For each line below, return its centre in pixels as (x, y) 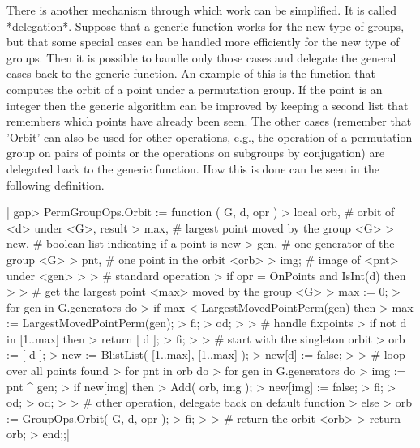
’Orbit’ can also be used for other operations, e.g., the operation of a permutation (210, 137)
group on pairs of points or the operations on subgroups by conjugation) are (196, 153)
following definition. (56, 184)
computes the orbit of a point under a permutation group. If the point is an (195, 89)
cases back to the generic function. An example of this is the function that (191, 73)
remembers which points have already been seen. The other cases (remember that (209, 121)
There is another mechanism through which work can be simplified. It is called (202, 10)
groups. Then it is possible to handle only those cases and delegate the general (201, 57)
